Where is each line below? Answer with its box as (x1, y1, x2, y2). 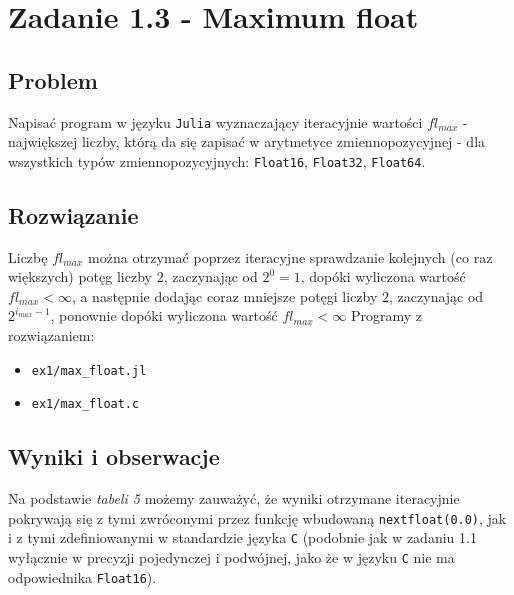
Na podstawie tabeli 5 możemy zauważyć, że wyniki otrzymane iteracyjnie (8, 488, 460, 509)
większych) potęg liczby (8, 266, 152, 287)
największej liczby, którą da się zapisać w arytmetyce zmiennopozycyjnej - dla (8, 131, 486, 152)
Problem (8, 64, 98, 95)
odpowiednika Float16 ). (8, 566, 157, 587)
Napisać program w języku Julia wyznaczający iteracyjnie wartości (8, 111, 423, 132)
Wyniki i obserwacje (8, 441, 220, 472)
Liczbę (8, 246, 48, 267)
